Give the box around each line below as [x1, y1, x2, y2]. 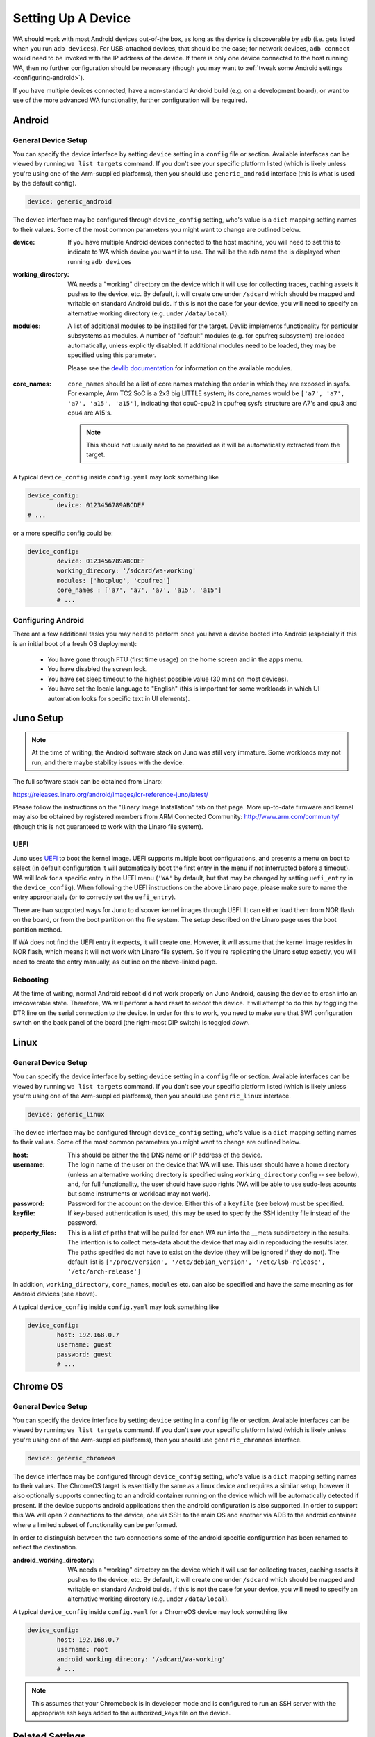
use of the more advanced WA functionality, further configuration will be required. [12, 96, 248, 104]
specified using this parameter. [67, 351, 156, 359]
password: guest [56, 1350, 112, 1358]
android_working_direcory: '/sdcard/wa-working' [56, 1655, 226, 1663]
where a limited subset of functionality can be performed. [12, 1520, 178, 1529]
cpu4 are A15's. [67, 409, 112, 417]
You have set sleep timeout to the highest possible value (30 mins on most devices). [47, 675, 289, 683]
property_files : [12, 1228, 57, 1237]
